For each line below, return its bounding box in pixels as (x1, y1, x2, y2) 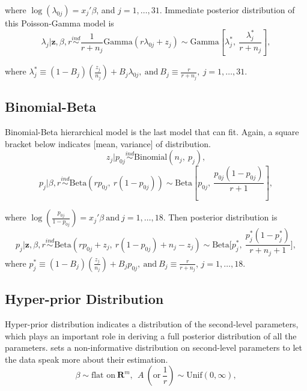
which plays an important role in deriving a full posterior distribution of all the (5, 329, 297, 342)
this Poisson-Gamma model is (5, 17, 114, 29)
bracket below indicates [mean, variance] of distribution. (5, 137, 211, 150)
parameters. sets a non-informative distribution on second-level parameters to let (5, 341, 302, 354)
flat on (91, 371, 115, 380)
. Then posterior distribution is (163, 211, 278, 223)
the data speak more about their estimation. (5, 353, 168, 365)
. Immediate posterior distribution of (159, 4, 295, 16)
